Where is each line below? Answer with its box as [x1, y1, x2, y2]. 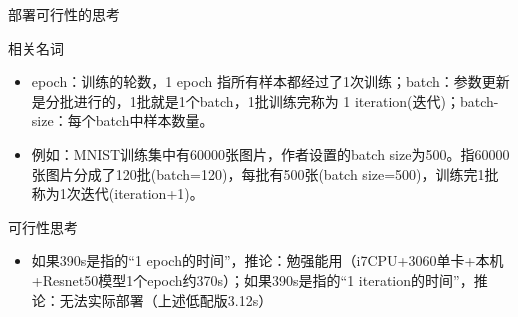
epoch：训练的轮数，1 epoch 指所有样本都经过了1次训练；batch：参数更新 [31, 71, 510, 92]
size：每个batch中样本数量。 [31, 110, 214, 131]
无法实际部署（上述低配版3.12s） [59, 289, 273, 310]
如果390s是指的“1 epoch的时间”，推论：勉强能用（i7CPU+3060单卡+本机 [31, 250, 504, 271]
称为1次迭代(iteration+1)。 [31, 183, 204, 204]
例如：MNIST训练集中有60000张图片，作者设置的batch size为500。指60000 [31, 143, 510, 164]
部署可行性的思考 [8, 4, 120, 24]
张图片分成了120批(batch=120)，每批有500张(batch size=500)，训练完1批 [31, 163, 499, 184]
